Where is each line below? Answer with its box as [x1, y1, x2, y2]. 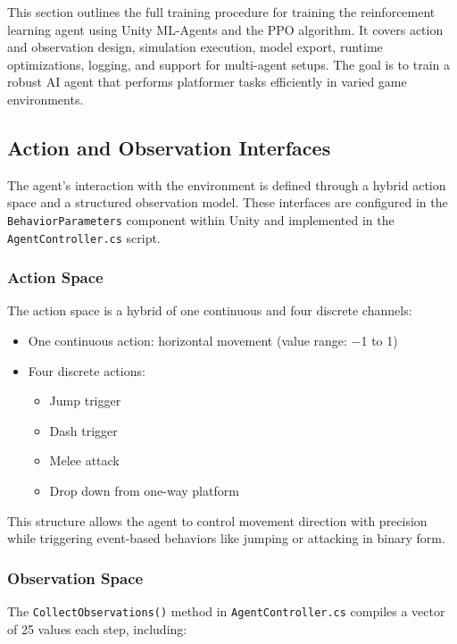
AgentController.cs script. [7, 228, 161, 247]
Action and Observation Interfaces [7, 133, 331, 161]
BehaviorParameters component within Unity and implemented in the [7, 210, 395, 229]
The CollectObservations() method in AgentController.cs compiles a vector [7, 602, 445, 621]
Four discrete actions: [28, 361, 145, 380]
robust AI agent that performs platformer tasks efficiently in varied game [7, 72, 407, 91]
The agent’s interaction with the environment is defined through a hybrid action [7, 175, 446, 194]
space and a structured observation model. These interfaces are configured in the [7, 193, 448, 212]
